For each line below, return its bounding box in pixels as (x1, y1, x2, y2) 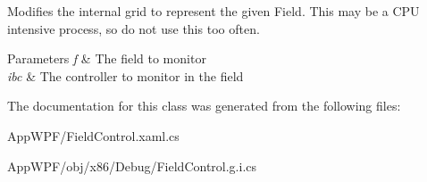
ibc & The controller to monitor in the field (7, 66, 244, 85)
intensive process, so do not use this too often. (7, 19, 260, 37)
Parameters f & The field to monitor (7, 49, 206, 68)
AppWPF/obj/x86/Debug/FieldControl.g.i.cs (7, 156, 257, 175)
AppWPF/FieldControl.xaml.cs (7, 126, 180, 145)
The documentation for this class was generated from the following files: (7, 96, 401, 115)
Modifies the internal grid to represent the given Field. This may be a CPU (7, 2, 420, 20)
